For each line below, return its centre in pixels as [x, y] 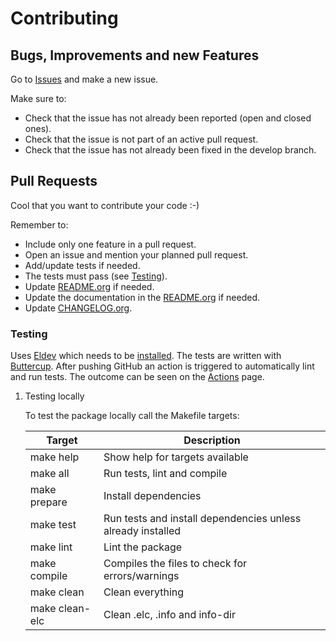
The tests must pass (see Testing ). [96, 276]
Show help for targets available [176, 457]
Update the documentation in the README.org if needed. [142, 297]
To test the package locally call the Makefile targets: [132, 416]
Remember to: [39, 224]
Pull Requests [54, 181]
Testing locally [54, 396]
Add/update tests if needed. [82, 265]
